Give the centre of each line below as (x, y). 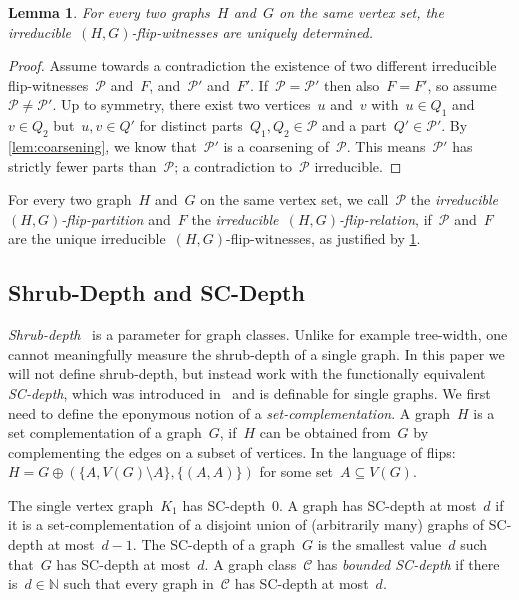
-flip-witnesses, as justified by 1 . (323, 238)
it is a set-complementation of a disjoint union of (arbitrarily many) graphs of (246, 524)
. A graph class (250, 563)
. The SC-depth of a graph (214, 544)
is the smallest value (379, 544)
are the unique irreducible (87, 238)
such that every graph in (138, 583)
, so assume (462, 84)
